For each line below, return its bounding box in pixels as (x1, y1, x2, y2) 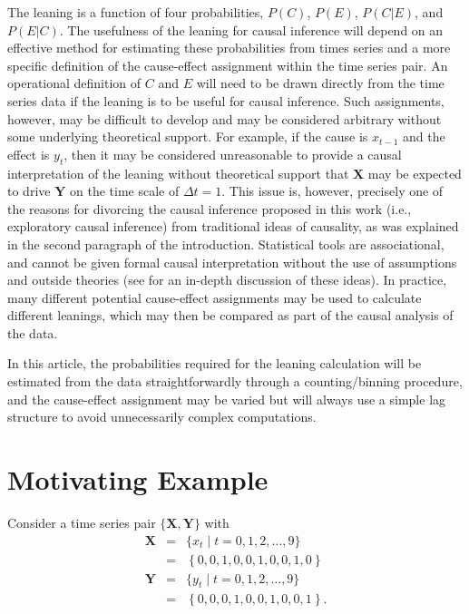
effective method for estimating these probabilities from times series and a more (7, 38, 451, 57)
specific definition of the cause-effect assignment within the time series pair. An (7, 55, 448, 74)
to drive (7, 181, 51, 200)
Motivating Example (7, 461, 269, 498)
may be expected (367, 163, 462, 182)
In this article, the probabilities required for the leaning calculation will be (7, 354, 422, 373)
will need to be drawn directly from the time (196, 73, 445, 93)
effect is (7, 144, 50, 163)
